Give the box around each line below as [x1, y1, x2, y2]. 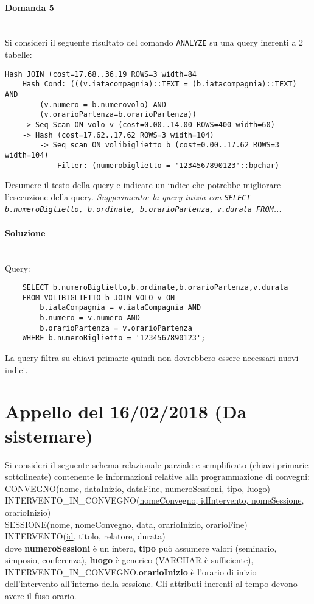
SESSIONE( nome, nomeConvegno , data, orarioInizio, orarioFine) [5, 518, 248, 530]
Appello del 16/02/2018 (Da [5, 399, 247, 424]
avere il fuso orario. [5, 589, 77, 602]
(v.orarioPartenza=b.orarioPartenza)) [40, 110, 197, 119]
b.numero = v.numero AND [40, 314, 140, 323]
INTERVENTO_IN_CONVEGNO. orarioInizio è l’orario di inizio [5, 565, 257, 578]
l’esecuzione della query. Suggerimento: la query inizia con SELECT [5, 190, 251, 203]
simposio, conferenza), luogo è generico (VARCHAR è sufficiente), [5, 553, 254, 566]
